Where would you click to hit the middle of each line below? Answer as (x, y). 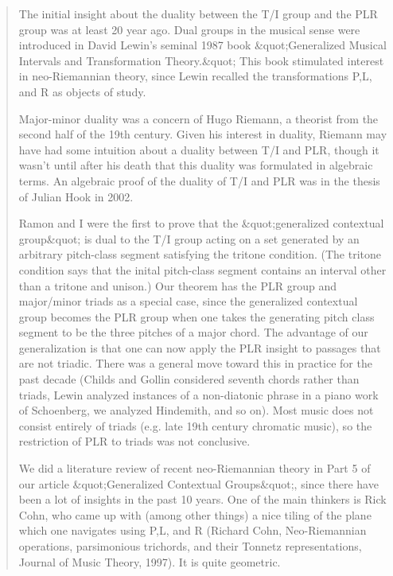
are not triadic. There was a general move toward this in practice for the (195, 363)
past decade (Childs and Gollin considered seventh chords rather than (189, 379)
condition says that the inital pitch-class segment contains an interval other (202, 269)
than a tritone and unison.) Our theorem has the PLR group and (177, 285)
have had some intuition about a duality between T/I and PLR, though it (199, 149)
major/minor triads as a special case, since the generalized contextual (188, 301)
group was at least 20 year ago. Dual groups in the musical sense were (189, 29)
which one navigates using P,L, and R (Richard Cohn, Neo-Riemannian (193, 530)
